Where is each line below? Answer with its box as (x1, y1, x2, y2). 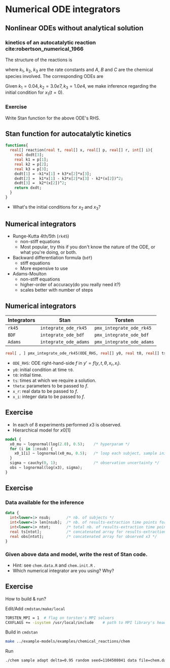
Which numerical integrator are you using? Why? (12, 567, 114, 573)
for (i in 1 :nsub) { (10, 446, 53, 451)
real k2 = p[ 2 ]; (14, 162, 49, 167)
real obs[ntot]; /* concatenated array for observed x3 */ (10, 534, 157, 539)
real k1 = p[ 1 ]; (14, 157, 49, 162)
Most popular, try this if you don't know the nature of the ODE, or (20, 244, 156, 250)
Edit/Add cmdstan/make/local (5, 605, 66, 611)
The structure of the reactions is (5, 57, 72, 63)
